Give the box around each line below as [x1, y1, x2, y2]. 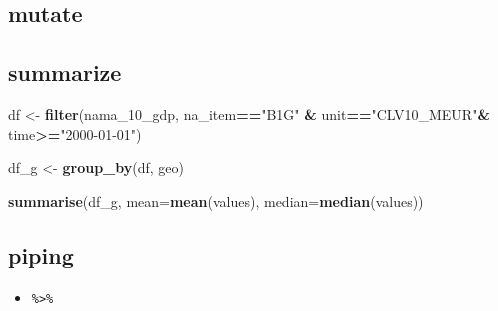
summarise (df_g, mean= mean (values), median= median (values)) [8, 190, 424, 211]
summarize [8, 57, 122, 88]
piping [8, 239, 74, 270]
